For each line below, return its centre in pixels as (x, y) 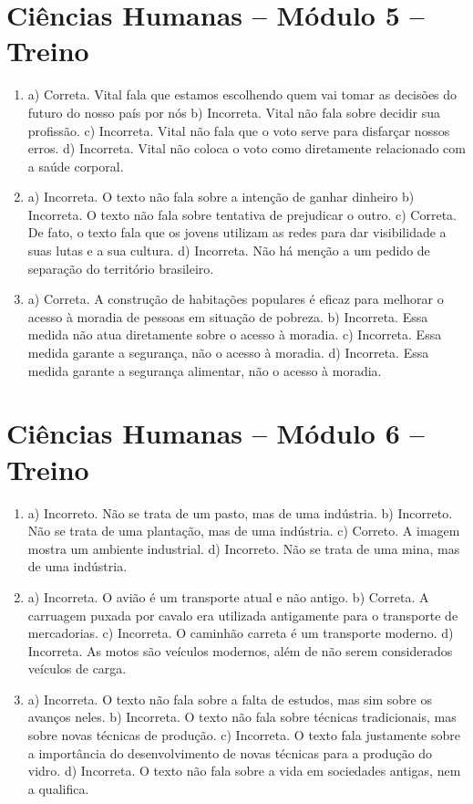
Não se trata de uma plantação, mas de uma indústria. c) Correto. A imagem (244, 531)
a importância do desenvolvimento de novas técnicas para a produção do (230, 752)
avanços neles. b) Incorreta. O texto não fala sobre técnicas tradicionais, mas (242, 717)
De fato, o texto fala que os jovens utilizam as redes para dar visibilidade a (237, 232)
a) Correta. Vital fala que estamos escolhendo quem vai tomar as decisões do (242, 94)
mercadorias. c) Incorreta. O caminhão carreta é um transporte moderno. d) (241, 633)
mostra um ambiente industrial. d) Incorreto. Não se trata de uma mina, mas (244, 548)
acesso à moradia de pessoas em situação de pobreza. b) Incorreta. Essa (228, 316)
